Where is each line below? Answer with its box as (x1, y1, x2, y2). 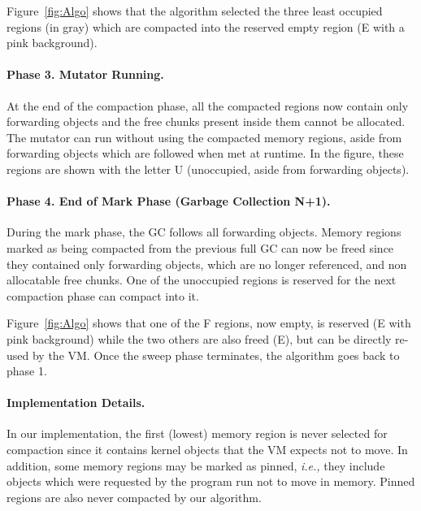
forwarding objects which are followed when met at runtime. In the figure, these (7, 145, 404, 162)
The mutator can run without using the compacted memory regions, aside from (7, 128, 402, 145)
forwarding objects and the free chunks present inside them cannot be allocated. (7, 113, 406, 130)
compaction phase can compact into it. (7, 287, 199, 304)
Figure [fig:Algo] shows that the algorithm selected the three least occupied (7, 2, 383, 19)
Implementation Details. (7, 394, 145, 411)
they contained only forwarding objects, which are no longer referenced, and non (7, 255, 407, 272)
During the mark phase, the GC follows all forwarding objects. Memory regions (7, 223, 401, 240)
